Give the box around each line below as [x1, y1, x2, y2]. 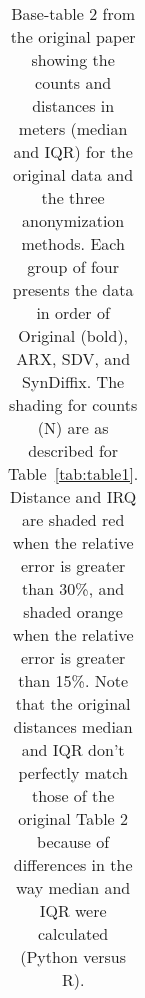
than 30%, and [22, 577, 125, 600]
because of [37, 830, 110, 853]
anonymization [22, 209, 125, 232]
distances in [32, 94, 115, 117]
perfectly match [18, 761, 128, 784]
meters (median [18, 117, 128, 140]
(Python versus [20, 945, 127, 968]
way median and [16, 876, 131, 899]
